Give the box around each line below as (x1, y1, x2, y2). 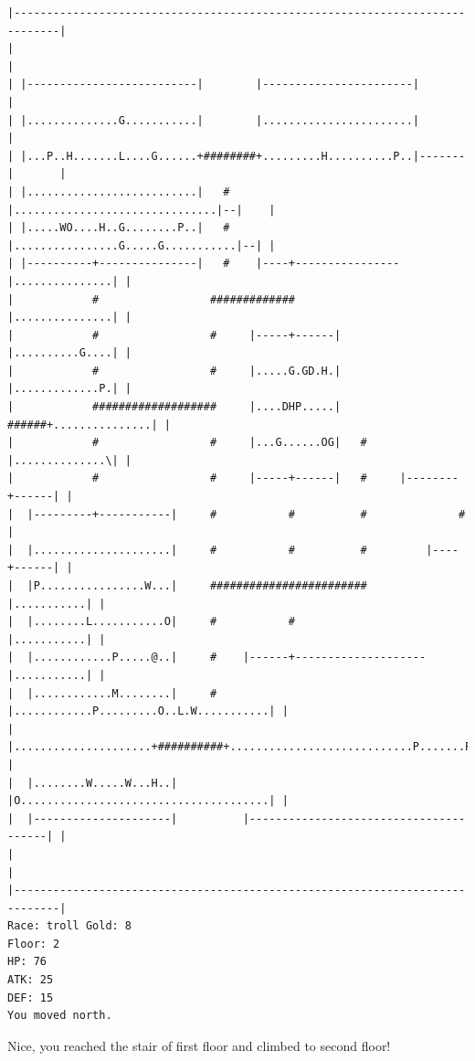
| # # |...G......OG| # (7, 436, 367, 450)
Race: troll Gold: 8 (7, 919, 132, 933)
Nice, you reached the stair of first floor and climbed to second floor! (7, 1035, 391, 1055)
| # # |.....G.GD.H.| (7, 364, 342, 377)
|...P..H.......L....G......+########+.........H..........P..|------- (20, 149, 466, 163)
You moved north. (7, 1009, 112, 1023)
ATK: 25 (7, 973, 54, 987)
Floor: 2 (7, 937, 60, 950)
